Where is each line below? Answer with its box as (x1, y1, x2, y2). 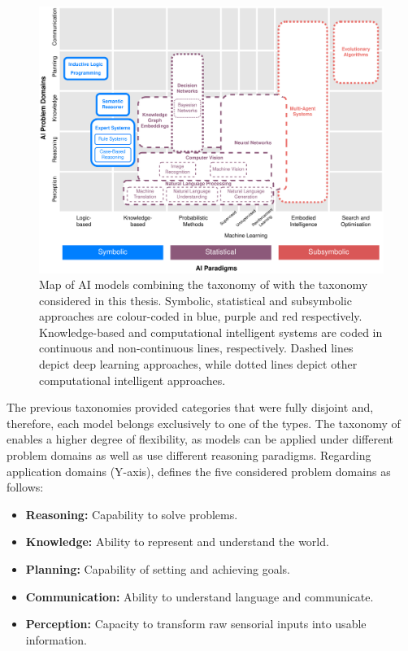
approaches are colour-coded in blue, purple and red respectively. (39, 308, 362, 325)
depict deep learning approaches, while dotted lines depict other (39, 356, 358, 373)
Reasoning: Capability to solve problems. (25, 505, 238, 522)
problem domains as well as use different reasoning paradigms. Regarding (7, 447, 371, 464)
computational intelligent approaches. (39, 371, 226, 388)
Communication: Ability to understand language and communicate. (25, 588, 374, 605)
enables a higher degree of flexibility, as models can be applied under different (7, 430, 394, 448)
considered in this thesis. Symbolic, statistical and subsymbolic (39, 291, 352, 308)
